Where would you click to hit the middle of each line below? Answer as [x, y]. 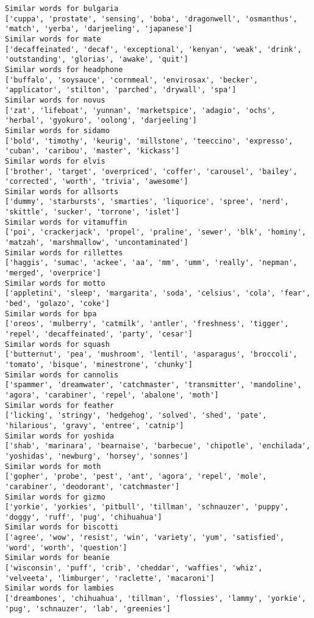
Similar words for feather [59, 405]
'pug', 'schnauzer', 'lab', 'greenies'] [88, 609]
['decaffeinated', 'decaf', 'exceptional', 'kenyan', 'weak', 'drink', [153, 49]
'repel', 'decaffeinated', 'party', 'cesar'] [99, 334]
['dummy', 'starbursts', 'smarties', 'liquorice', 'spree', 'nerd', [147, 202]
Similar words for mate [53, 39]
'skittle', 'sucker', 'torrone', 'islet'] [92, 212]
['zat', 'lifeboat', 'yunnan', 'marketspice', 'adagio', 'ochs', [140, 110]
